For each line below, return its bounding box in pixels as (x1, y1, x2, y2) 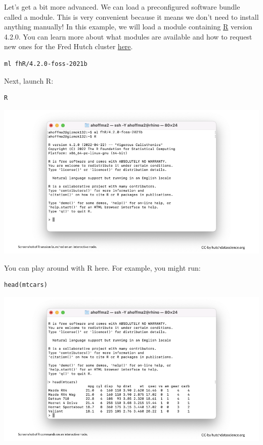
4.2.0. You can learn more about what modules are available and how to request (4, 31, 252, 42)
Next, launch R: (4, 75, 54, 86)
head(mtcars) (4, 281, 48, 289)
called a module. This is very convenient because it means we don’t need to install (4, 11, 259, 22)
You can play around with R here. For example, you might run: (4, 262, 201, 273)
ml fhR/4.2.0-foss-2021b (4, 60, 87, 67)
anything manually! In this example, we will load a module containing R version (4, 21, 252, 32)
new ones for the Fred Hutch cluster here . (4, 41, 133, 52)
